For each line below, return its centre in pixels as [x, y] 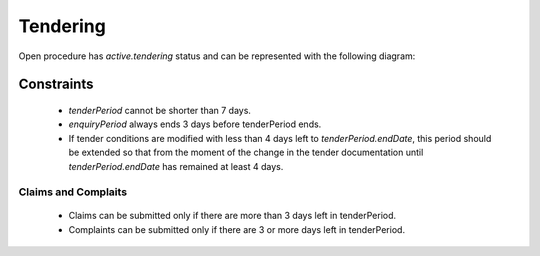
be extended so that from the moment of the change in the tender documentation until [246, 152]
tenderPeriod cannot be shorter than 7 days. [160, 110]
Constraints [56, 84]
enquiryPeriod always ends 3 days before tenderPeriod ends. [195, 124]
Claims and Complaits [73, 192]
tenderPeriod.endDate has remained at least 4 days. [176, 166]
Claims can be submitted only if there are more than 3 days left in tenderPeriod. [232, 216]
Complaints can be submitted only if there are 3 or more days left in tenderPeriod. [236, 229]
